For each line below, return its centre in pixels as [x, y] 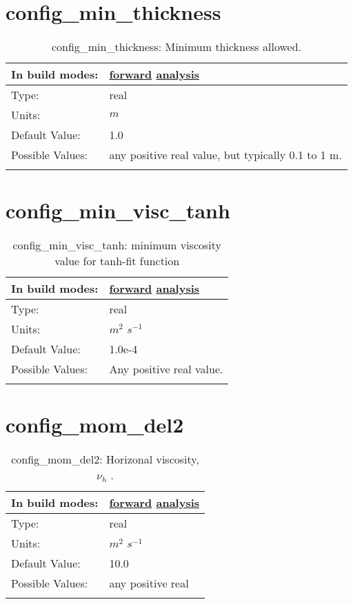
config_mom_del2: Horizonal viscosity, [105, 459]
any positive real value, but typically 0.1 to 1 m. [225, 155]
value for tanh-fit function [117, 261]
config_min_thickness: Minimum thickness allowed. [176, 47]
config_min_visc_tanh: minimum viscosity [117, 245]
